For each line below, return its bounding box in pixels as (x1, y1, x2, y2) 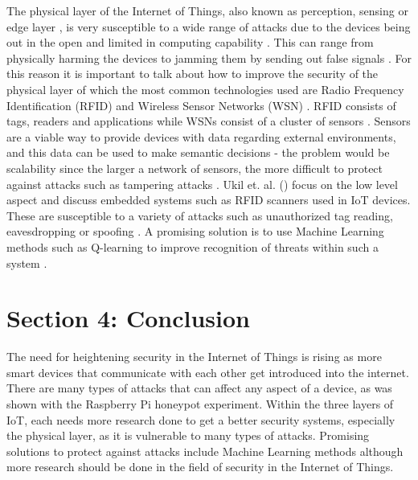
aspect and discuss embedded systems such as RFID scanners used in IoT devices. (6, 191, 411, 208)
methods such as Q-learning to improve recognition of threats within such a (6, 238, 379, 255)
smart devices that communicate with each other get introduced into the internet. (6, 363, 409, 380)
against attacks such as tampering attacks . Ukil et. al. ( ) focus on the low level (6, 175, 398, 192)
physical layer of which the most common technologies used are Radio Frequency (6, 80, 404, 97)
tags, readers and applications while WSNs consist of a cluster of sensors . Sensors (6, 113, 411, 129)
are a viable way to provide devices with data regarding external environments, (6, 128, 396, 145)
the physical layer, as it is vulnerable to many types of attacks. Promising (6, 427, 370, 444)
